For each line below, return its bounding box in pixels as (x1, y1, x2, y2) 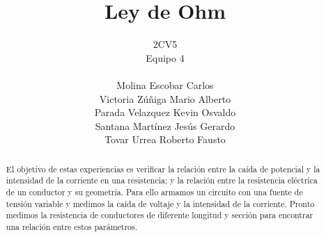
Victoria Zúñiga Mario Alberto (99, 91, 231, 106)
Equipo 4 (146, 50, 185, 65)
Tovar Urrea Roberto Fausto (104, 132, 226, 147)
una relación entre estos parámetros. (6, 220, 138, 232)
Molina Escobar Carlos (116, 77, 214, 92)
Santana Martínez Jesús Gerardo (95, 118, 235, 133)
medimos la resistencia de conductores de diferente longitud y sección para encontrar (6, 209, 313, 221)
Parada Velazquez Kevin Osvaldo (94, 105, 236, 120)
